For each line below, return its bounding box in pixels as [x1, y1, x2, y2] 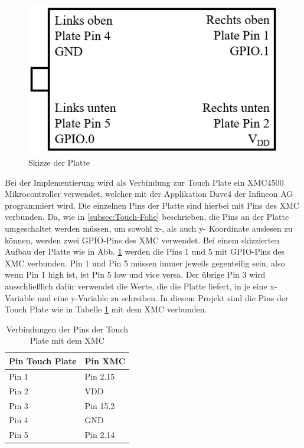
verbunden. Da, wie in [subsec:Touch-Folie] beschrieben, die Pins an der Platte [5, 210, 289, 223]
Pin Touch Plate [9, 354, 77, 367]
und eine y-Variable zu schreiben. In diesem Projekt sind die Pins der [37, 291, 289, 304]
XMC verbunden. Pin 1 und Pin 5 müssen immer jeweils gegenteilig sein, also [5, 256, 285, 269]
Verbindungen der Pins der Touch [6, 322, 128, 335]
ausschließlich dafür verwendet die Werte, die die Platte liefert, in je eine [5, 280, 267, 292]
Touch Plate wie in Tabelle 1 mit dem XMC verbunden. [5, 303, 207, 315]
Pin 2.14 [84, 429, 115, 441]
